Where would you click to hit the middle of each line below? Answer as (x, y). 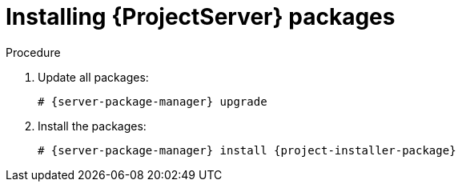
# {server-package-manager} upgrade (153, 101)
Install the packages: (92, 126)
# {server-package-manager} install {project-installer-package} (247, 150)
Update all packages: (93, 77)
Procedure (33, 52)
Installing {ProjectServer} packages (201, 17)
